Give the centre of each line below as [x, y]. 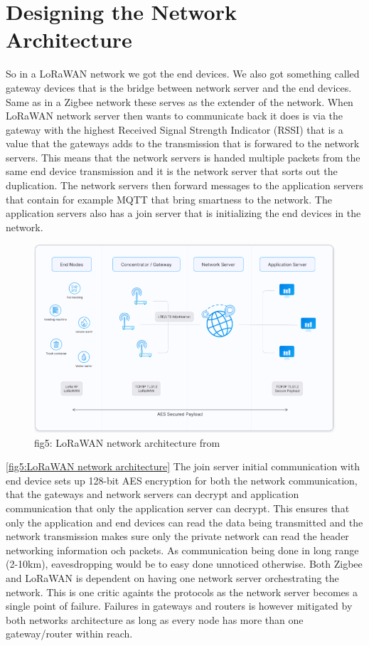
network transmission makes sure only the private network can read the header [177, 536]
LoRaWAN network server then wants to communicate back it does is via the [175, 116]
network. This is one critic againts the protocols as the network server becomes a [182, 592]
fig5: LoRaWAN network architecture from [127, 442]
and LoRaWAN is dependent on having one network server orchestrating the [172, 577]
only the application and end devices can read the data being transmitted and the [184, 522]
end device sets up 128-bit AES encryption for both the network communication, [182, 480]
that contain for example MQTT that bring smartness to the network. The [169, 199]
